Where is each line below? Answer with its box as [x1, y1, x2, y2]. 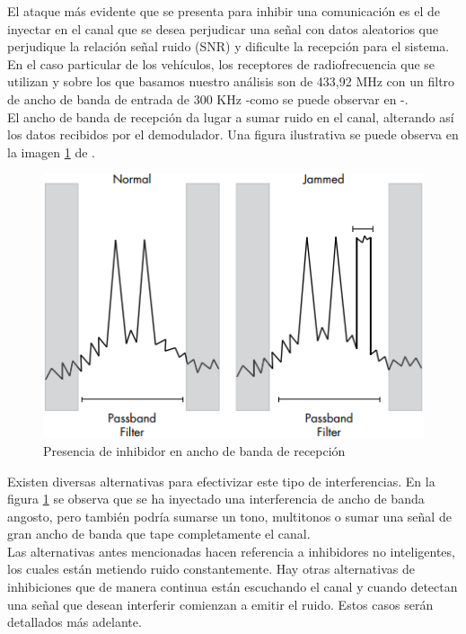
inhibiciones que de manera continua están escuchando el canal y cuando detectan [7, 577, 458, 596]
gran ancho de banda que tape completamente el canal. [7, 524, 311, 543]
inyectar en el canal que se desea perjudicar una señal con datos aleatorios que [7, 19, 439, 38]
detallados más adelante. [7, 612, 142, 631]
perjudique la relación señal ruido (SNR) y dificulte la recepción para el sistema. [7, 37, 450, 56]
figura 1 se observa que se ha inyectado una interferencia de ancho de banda [7, 489, 425, 508]
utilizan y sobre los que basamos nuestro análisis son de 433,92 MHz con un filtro [7, 72, 455, 91]
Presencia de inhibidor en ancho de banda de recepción [43, 441, 346, 460]
